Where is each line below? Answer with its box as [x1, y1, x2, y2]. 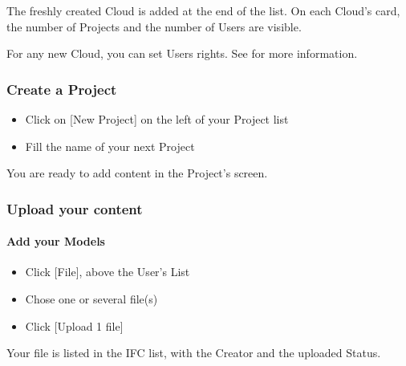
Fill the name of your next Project [25, 137, 195, 154]
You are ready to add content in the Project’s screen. [6, 165, 268, 181]
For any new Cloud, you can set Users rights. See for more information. [6, 45, 358, 62]
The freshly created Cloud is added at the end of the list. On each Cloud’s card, [6, 2, 400, 18]
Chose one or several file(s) [25, 291, 158, 307]
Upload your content [6, 198, 143, 218]
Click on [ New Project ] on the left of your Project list [25, 111, 289, 127]
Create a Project [6, 79, 117, 99]
